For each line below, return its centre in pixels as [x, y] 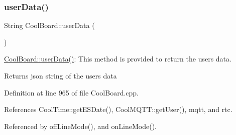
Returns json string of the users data [61, 75]
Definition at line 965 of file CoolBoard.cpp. [72, 92]
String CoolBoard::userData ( [49, 25]
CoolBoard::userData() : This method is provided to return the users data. [118, 59]
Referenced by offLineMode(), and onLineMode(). [80, 126]
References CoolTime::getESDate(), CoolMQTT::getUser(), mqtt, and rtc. [118, 109]
